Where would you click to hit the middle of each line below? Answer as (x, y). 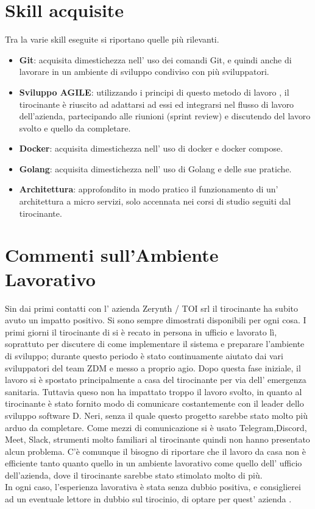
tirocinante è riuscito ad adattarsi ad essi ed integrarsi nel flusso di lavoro (157, 104)
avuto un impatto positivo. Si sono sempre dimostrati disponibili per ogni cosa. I (156, 320)
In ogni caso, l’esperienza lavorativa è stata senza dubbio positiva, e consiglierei (153, 487)
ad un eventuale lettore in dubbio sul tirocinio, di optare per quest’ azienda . (148, 499)
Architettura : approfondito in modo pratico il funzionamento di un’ (149, 189)
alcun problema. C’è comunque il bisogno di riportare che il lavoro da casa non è (155, 451)
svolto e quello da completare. (75, 128)
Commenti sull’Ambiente (112, 255)
